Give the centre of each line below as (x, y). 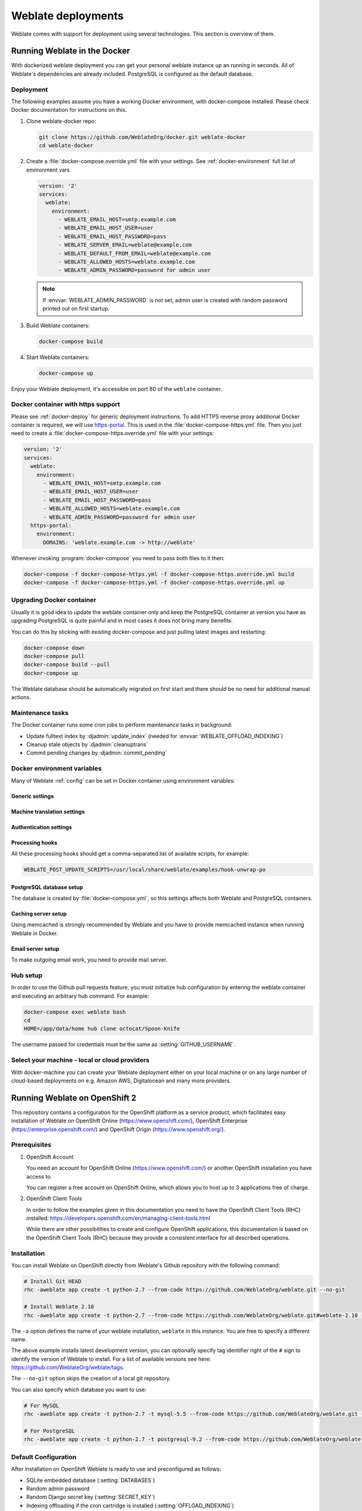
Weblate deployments (67, 16)
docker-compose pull (54, 656)
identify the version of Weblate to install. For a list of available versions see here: (111, 1359)
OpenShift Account (50, 1157)
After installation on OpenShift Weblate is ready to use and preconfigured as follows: (116, 1469)
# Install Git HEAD (52, 1281)
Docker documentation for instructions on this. (69, 110)
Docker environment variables (56, 769)
